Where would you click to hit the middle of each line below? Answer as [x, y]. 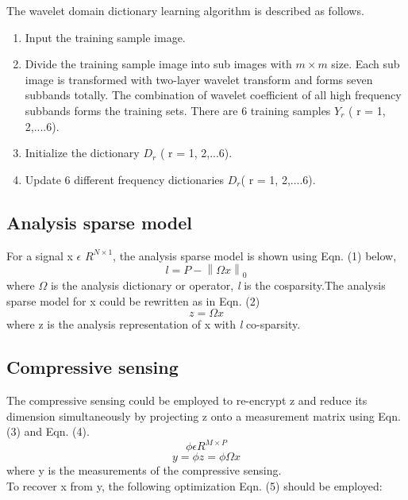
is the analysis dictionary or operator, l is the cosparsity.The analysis [218, 285]
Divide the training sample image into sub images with [158, 64]
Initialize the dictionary [82, 153]
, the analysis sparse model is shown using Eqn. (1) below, [255, 255]
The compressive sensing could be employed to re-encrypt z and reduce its [187, 400]
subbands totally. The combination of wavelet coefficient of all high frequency [213, 95]
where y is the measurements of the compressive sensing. [144, 470]
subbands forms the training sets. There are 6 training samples [178, 110]
